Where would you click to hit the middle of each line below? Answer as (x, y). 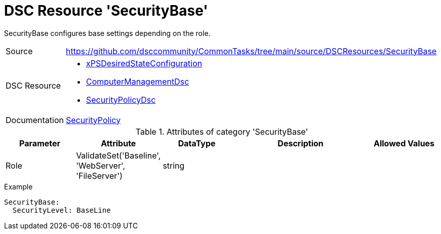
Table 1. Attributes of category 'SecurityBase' (222, 131)
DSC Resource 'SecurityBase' (106, 11)
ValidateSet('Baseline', (118, 155)
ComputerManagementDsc (138, 81)
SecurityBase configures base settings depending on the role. (107, 33)
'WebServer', (101, 165)
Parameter (40, 143)
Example (18, 186)
